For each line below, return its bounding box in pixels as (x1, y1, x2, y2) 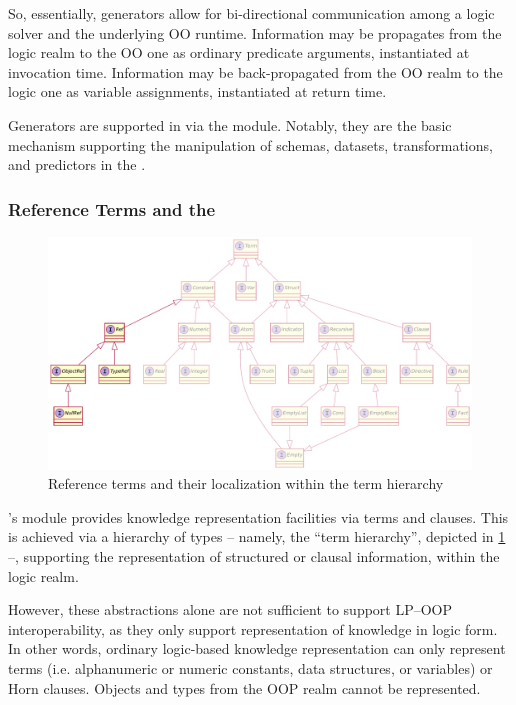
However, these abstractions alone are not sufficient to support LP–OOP (8, 599, 453, 620)
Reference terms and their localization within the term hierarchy (48, 473, 444, 494)
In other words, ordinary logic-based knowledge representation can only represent (8, 638, 506, 659)
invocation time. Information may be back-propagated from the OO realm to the (8, 61, 503, 82)
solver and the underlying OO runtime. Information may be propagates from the (8, 22, 502, 43)
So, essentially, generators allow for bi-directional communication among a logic (8, 3, 495, 23)
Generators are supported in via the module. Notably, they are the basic (8, 114, 452, 135)
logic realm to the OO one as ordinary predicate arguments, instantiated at (8, 42, 470, 63)
